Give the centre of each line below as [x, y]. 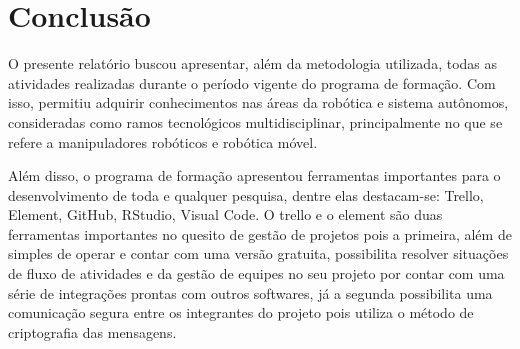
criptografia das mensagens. [92, 331]
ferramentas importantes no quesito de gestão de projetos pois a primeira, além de [260, 233]
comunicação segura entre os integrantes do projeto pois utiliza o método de [241, 312]
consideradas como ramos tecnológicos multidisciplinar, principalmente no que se [255, 121]
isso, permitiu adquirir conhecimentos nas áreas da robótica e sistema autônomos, [258, 102]
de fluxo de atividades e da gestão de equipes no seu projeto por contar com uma [256, 273]
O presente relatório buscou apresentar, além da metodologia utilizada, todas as [253, 63]
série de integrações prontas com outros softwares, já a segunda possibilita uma [250, 292]
